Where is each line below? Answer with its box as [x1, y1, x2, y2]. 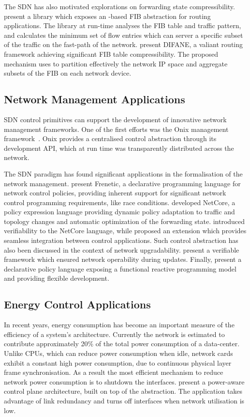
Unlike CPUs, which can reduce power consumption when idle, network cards [4, 348, 233, 358]
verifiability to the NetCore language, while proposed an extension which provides [4, 225, 247, 236]
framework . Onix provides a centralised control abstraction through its [4, 133, 217, 144]
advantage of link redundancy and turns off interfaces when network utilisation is [4, 396, 245, 405]
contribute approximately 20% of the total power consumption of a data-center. [4, 338, 240, 349]
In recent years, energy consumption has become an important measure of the [4, 320, 235, 330]
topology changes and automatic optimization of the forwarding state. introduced [4, 216, 245, 226]
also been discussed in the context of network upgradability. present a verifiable [4, 244, 239, 255]
